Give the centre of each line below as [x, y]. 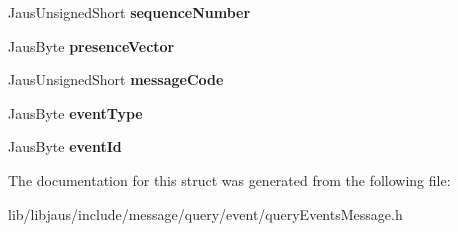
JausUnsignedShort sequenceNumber [129, 12]
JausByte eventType [75, 112]
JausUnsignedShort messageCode [116, 79]
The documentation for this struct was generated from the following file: [229, 179]
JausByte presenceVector [91, 45]
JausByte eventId [65, 146]
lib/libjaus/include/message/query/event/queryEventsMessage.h [205, 213]
